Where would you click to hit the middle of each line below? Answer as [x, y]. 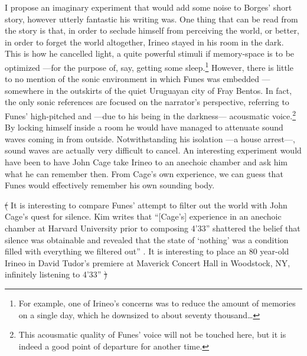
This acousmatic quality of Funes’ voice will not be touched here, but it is [152, 334]
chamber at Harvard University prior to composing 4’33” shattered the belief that [153, 228]
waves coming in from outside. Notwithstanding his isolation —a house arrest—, [150, 138]
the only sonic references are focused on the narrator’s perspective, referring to [147, 102]
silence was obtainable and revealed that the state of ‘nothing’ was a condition [147, 239]
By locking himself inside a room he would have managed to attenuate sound [144, 127]
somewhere [25, 90]
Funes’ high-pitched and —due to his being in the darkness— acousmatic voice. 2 [150, 115]
